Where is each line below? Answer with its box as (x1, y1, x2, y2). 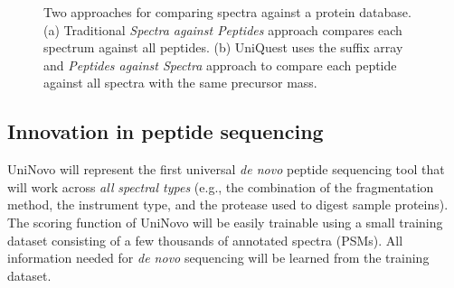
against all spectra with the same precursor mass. (43, 73, 317, 92)
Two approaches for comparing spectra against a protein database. (43, 3, 411, 21)
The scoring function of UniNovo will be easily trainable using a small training (7, 212, 443, 231)
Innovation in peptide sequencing (7, 117, 324, 145)
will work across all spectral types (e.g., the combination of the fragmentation (7, 177, 434, 196)
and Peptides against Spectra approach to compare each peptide (43, 55, 397, 74)
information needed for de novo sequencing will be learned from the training (7, 248, 430, 267)
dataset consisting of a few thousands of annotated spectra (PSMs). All (7, 230, 403, 249)
